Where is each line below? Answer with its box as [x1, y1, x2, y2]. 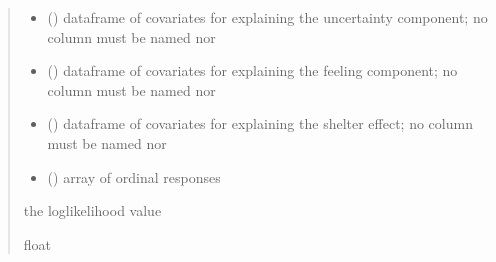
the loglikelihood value [23, 200, 162, 221]
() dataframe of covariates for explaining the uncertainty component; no [47, 7, 488, 27]
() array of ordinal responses [47, 166, 221, 187]
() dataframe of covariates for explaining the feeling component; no [47, 60, 458, 81]
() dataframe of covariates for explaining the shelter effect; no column [47, 113, 473, 134]
